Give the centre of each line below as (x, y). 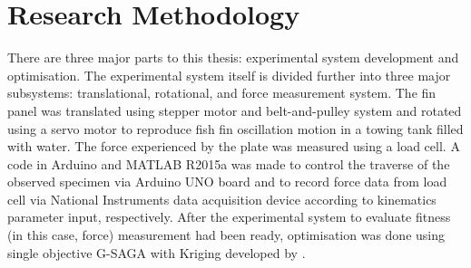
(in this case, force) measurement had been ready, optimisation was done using (226, 235)
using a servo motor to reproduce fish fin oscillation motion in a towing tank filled (235, 128)
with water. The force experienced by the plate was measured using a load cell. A (234, 146)
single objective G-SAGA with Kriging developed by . (157, 252)
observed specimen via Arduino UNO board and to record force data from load (227, 182)
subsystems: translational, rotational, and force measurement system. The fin (222, 93)
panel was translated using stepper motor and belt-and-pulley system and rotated (235, 110)
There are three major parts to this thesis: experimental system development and (233, 57)
